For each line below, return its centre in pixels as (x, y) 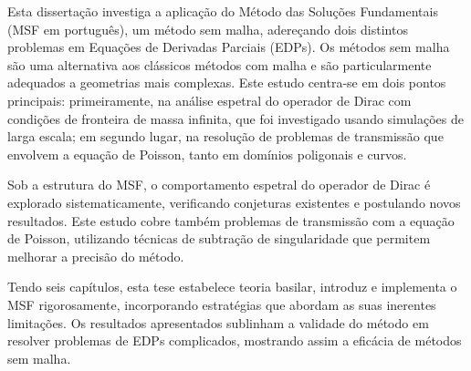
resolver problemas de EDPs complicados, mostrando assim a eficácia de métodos (235, 340)
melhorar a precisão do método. (96, 256)
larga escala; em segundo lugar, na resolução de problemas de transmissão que (225, 136)
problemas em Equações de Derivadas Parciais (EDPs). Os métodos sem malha (229, 47)
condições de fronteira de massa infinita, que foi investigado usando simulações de (235, 118)
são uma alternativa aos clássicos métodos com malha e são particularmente (220, 64)
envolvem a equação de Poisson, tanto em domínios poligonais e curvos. (207, 154)
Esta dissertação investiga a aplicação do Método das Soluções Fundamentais (223, 11)
